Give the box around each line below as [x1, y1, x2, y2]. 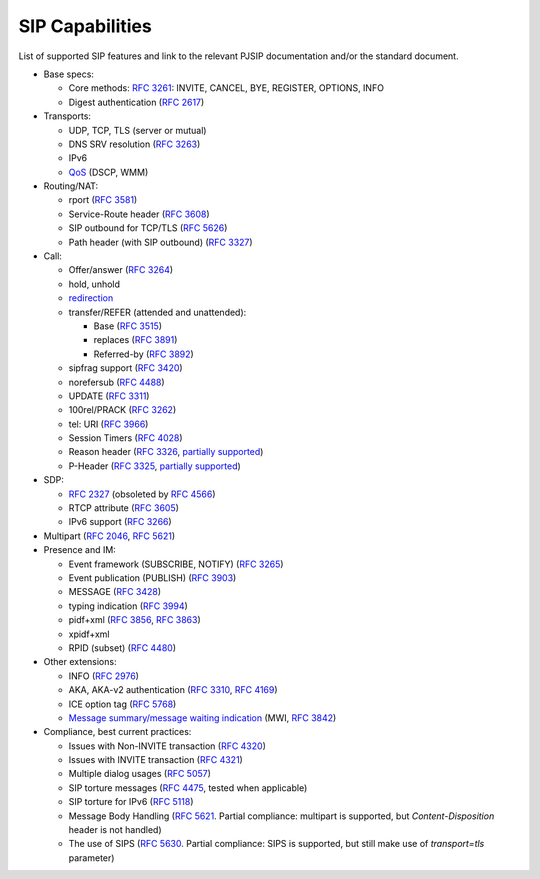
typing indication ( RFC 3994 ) [68, 600, 189, 612]
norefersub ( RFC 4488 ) [68, 376, 165, 388]
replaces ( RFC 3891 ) [93, 334, 178, 346]
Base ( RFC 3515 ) [93, 320, 163, 332]
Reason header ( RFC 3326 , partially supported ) [68, 446, 264, 458]
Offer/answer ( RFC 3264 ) [68, 264, 174, 276]
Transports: [43, 110, 92, 122]
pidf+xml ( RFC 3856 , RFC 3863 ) [68, 614, 202, 626]
